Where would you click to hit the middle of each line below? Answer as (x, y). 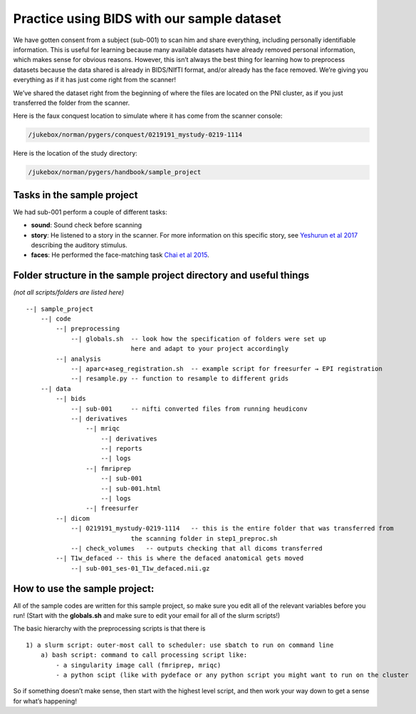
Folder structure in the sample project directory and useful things (161, 276)
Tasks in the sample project (76, 195)
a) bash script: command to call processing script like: (144, 655)
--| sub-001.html (131, 488)
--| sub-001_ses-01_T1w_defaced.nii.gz (140, 568)
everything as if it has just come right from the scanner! (94, 80)
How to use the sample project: (84, 588)
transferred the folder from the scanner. (72, 103)
